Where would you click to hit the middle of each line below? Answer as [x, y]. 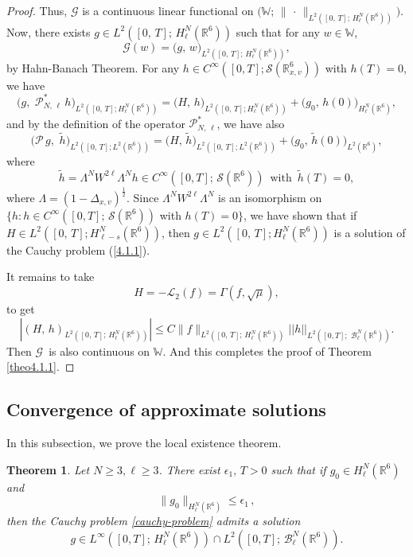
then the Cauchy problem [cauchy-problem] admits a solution [154, 521]
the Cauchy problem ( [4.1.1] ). [78, 249]
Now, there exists [49, 31]
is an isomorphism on [270, 197]
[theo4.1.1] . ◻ [41, 366]
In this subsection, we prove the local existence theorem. [144, 443]
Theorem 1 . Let [48, 469]
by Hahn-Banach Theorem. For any [93, 67]
